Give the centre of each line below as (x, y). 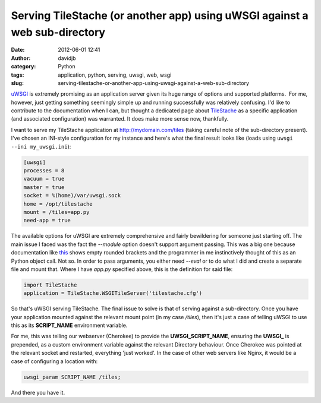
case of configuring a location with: (54, 361)
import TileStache (50, 285)
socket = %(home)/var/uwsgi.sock (72, 196)
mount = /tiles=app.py (56, 212)
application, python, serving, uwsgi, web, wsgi (115, 75)
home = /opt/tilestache (58, 204)
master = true (44, 187)
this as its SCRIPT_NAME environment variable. (69, 325)
